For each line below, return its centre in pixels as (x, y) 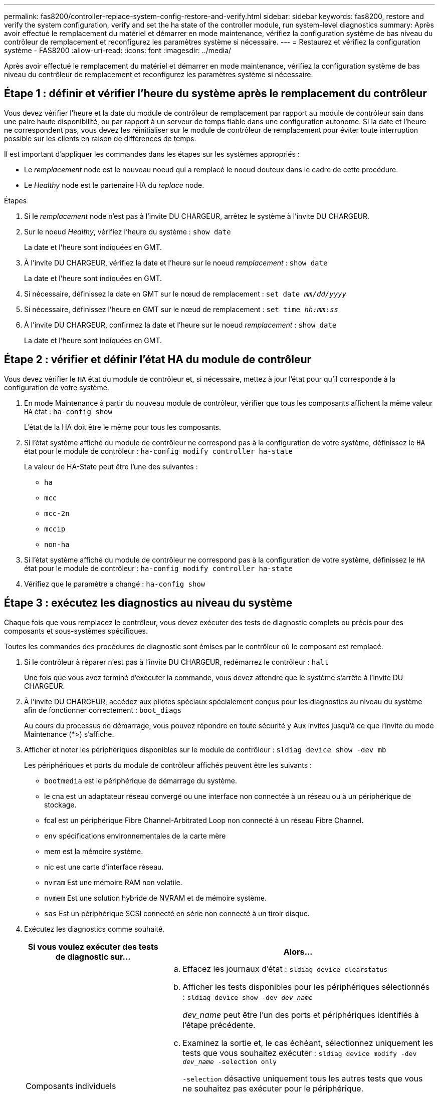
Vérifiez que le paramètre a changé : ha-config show (115, 584)
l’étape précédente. (219, 1025)
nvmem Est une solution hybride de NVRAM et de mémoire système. (155, 898)
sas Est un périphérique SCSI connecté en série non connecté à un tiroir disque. (177, 913)
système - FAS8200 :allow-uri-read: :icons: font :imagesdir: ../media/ (118, 50)
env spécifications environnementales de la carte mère (135, 836)
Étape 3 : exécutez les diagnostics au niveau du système (148, 603)
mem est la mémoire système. (94, 851)
